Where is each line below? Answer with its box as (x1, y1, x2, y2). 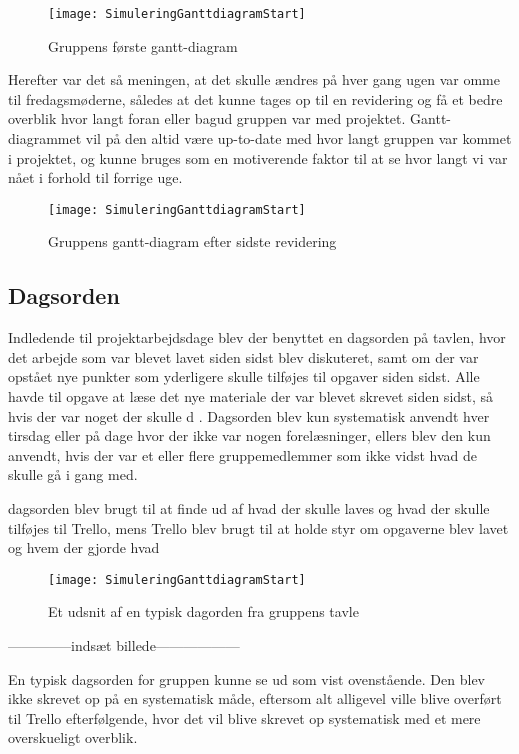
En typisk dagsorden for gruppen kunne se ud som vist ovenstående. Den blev (8, 668, 485, 689)
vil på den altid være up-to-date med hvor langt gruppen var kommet (85, 128, 512, 149)
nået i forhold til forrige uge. (8, 167, 183, 188)
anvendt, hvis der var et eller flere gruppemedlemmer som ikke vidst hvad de (8, 444, 478, 465)
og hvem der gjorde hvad (8, 537, 160, 558)
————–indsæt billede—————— (8, 635, 240, 656)
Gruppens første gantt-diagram (48, 35, 238, 56)
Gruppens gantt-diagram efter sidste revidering (48, 231, 337, 252)
